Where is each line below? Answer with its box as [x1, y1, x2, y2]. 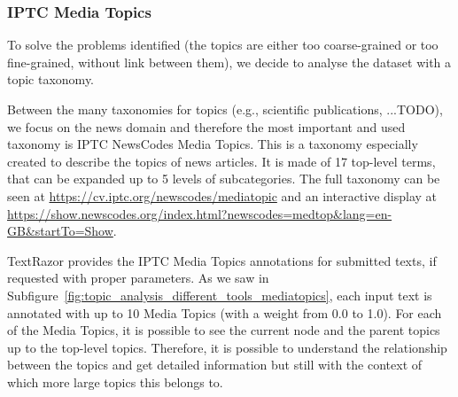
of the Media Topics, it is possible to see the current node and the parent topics [7, 321, 440, 339]
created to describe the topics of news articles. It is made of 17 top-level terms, [7, 152, 436, 170]
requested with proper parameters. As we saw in [7, 269, 269, 287]
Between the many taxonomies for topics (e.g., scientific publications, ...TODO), [7, 100, 443, 118]
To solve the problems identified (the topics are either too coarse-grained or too [7, 35, 439, 54]
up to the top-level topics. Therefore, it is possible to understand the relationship [7, 338, 447, 356]
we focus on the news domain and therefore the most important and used [7, 117, 406, 136]
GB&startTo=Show [7, 222, 113, 240]
